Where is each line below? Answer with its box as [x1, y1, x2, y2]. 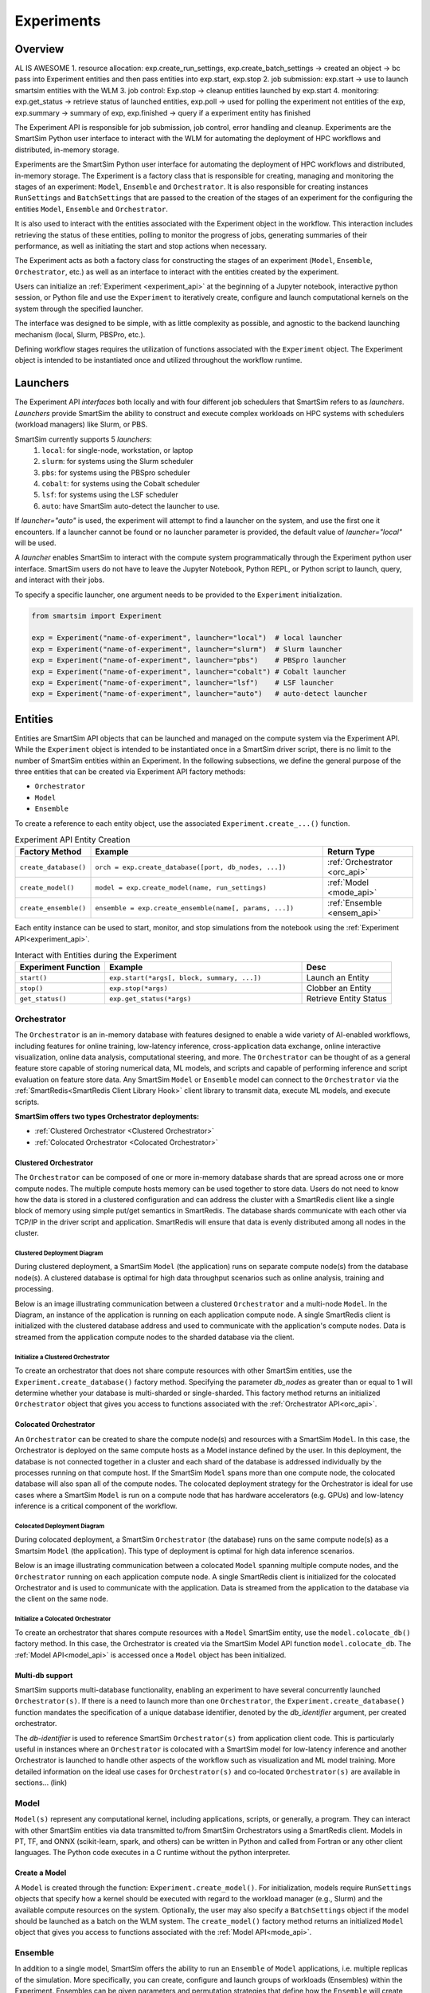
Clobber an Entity [306, 983, 372, 994]
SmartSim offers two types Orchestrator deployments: [14, 1111, 200, 1121]
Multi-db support [14, 1670, 73, 1680]
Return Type [327, 846, 376, 857]
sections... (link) [14, 1778, 68, 1787]
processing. [14, 1284, 54, 1294]
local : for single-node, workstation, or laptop [41, 445, 193, 454]
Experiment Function [19, 961, 101, 973]
